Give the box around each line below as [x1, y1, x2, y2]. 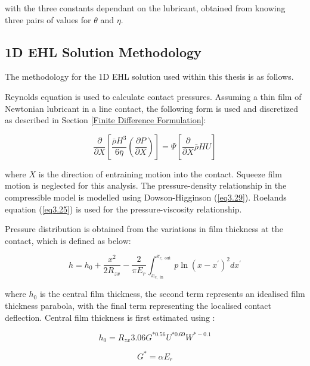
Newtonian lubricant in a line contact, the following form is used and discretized [5, 102, 298, 114]
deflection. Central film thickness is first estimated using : [5, 311, 215, 323]
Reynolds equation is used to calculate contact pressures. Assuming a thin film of [5, 90, 302, 102]
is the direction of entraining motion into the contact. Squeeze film [38, 167, 282, 180]
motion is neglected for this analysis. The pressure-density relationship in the [5, 179, 287, 192]
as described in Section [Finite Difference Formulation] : [5, 114, 206, 126]
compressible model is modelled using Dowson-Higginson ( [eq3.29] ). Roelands [5, 190, 287, 203]
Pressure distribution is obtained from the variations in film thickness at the [5, 223, 283, 235]
